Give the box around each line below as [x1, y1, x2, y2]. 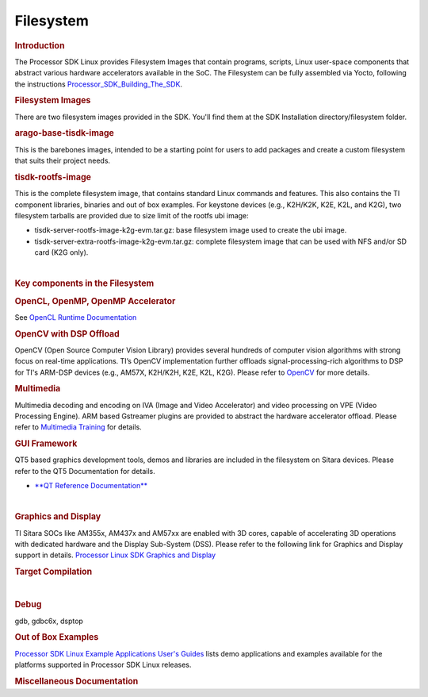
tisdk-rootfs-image [14, 171, 91, 183]
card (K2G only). [34, 248, 89, 257]
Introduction [14, 40, 65, 51]
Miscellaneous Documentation [14, 676, 139, 687]
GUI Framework [14, 438, 78, 449]
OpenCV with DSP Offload [14, 328, 120, 339]
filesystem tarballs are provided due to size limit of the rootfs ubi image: [14, 210, 249, 220]
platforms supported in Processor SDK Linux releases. [14, 660, 192, 670]
